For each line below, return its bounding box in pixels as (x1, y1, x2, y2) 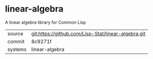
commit (7, 38, 25, 44)
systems (7, 46, 27, 53)
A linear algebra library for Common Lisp (5, 19, 86, 25)
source (7, 30, 23, 37)
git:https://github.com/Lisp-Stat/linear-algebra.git (31, 30, 146, 37)
